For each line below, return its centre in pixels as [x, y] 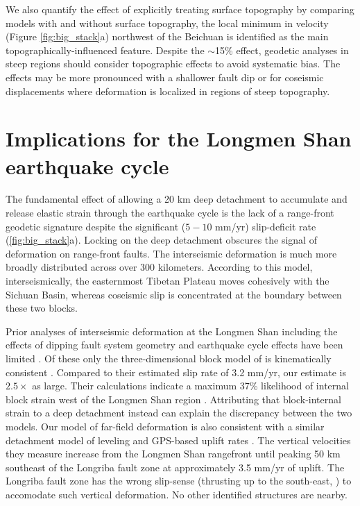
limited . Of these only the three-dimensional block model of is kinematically [169, 358]
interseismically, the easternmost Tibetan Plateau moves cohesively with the [168, 281]
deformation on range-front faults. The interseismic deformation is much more [171, 253]
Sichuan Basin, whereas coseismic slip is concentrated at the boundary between [174, 294]
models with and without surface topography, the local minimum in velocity [167, 23]
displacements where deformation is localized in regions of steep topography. [168, 91]
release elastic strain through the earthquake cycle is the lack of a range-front [170, 213]
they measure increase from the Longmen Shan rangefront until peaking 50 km [173, 454]
